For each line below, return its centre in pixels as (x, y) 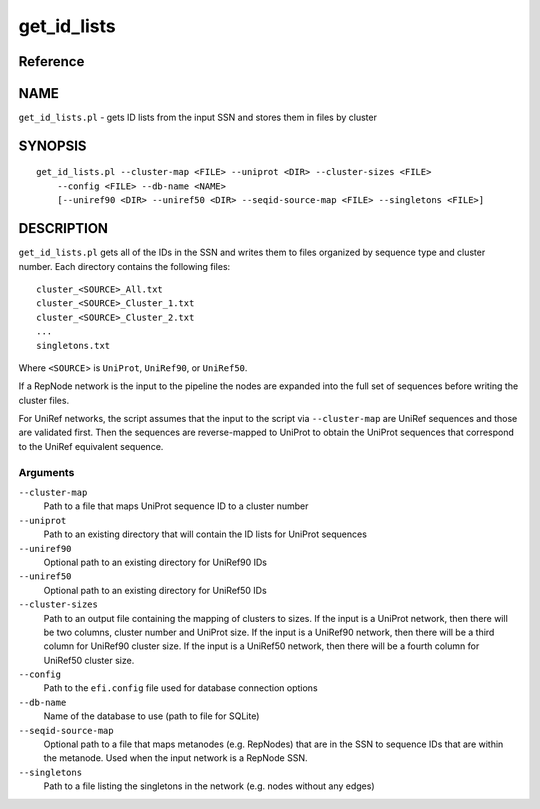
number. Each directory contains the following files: (124, 266)
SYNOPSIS (52, 145)
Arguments (46, 472)
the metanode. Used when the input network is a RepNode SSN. (175, 758)
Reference (51, 61)
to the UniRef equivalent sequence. (91, 446)
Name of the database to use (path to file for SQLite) (151, 716)
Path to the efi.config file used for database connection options (181, 688)
